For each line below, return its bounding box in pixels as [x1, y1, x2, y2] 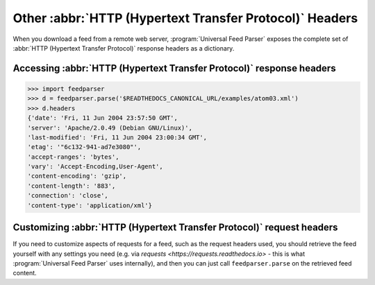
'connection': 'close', [27, 191, 109, 200]
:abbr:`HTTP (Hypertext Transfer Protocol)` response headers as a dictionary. [12, 44, 235, 52]
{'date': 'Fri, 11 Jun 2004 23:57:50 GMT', [27, 114, 178, 122]
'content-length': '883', [27, 182, 116, 190]
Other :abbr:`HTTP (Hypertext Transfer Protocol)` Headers [12, 10, 358, 26]
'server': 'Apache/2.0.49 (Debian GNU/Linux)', [27, 123, 192, 132]
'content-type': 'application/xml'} [27, 201, 153, 209]
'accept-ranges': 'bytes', [27, 153, 119, 161]
